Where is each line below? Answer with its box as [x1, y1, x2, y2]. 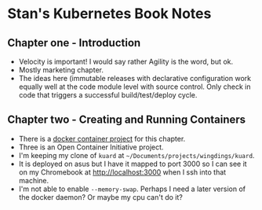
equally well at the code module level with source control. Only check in [18, 82, 252, 91]
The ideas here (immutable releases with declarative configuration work [18, 74, 252, 83]
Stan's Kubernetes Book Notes [7, 5, 212, 23]
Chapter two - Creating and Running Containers [7, 113, 246, 127]
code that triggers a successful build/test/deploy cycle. [18, 90, 198, 99]
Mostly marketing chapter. [18, 65, 104, 75]
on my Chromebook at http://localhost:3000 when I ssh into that [18, 167, 227, 177]
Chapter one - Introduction [7, 36, 141, 50]
